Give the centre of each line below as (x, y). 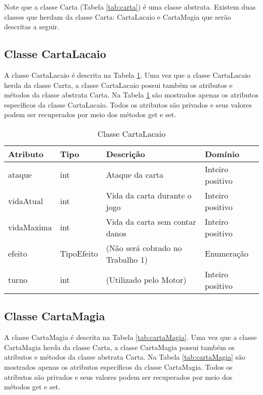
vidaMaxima (30, 227)
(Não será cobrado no (144, 248)
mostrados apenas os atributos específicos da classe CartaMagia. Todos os (118, 366)
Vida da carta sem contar (151, 221)
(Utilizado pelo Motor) (146, 280)
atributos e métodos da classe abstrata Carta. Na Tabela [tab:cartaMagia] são (125, 357)
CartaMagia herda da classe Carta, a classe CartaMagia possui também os (120, 347)
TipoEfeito (79, 254)
